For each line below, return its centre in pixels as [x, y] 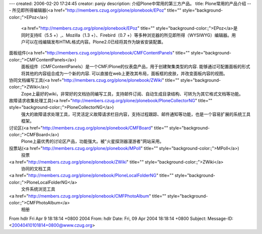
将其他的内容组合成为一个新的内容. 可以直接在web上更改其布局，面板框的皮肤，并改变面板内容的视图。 [124, 73]
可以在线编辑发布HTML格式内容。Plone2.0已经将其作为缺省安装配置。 [95, 42]
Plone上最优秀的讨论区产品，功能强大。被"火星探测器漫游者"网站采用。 [93, 142]
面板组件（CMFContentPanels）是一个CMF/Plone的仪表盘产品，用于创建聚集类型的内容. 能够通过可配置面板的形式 [136, 67]
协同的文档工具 [36, 168]
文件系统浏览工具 [38, 189]
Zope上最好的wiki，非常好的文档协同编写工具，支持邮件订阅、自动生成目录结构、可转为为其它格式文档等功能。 [132, 94]
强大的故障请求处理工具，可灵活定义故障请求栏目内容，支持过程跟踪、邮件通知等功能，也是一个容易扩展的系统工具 [136, 114]
